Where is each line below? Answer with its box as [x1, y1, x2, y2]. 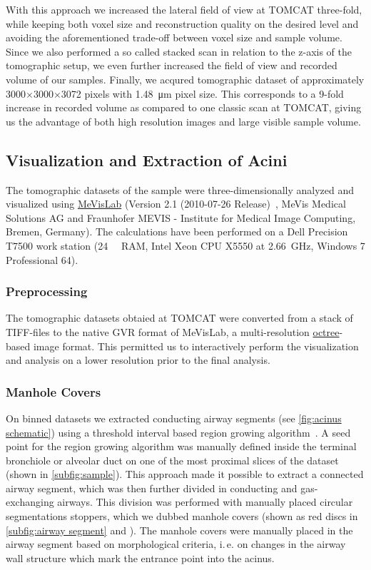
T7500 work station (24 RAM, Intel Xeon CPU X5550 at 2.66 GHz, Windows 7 [6, 238, 365, 253]
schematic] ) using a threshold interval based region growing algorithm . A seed [6, 424, 351, 439]
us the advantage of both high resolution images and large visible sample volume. [6, 113, 361, 128]
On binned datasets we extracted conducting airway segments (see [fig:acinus [6, 410, 342, 425]
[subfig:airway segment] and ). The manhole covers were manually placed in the [6, 522, 353, 537]
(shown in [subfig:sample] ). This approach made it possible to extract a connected [6, 467, 364, 482]
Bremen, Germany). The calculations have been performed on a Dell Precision [6, 224, 348, 239]
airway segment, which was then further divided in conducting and [6, 480, 298, 495]
